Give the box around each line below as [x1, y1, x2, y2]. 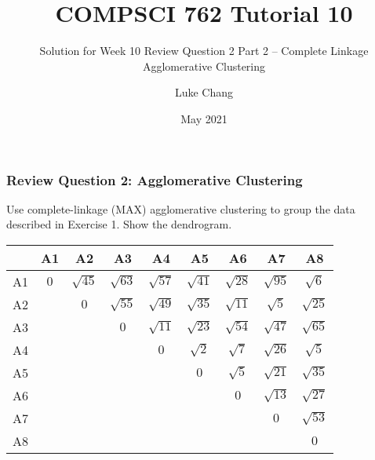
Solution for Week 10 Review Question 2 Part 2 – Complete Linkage [39, 42, 369, 59]
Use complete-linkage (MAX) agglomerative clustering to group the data [6, 200, 355, 217]
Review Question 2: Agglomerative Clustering [6, 170, 303, 189]
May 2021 [180, 110, 228, 126]
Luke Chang [174, 84, 234, 100]
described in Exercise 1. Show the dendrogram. [6, 216, 232, 232]
